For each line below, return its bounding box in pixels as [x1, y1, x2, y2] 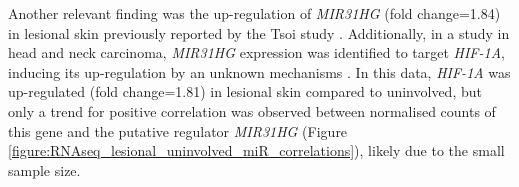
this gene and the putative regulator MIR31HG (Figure [8, 120, 348, 141]
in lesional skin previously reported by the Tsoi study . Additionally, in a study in [8, 22, 510, 43]
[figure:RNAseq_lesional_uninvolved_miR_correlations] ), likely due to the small [8, 140, 505, 161]
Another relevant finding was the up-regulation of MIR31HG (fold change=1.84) [8, 3, 501, 23]
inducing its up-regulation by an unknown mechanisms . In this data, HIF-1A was [8, 61, 511, 82]
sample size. [8, 159, 81, 180]
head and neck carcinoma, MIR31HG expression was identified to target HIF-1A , [8, 42, 505, 63]
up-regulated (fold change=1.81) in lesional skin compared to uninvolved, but [8, 81, 482, 102]
